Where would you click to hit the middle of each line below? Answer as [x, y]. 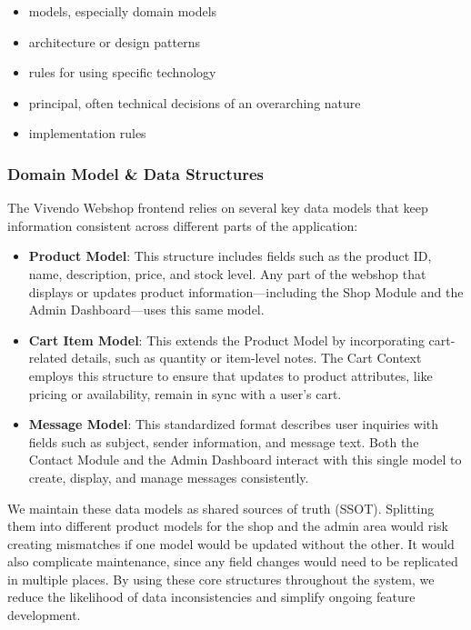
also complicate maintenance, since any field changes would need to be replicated [233, 561]
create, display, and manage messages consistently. [169, 477]
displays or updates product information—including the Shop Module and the [246, 291]
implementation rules [87, 133]
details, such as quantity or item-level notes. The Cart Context [246, 358]
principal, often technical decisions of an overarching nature [195, 102]
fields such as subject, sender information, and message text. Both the [224, 441]
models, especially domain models [123, 11]
